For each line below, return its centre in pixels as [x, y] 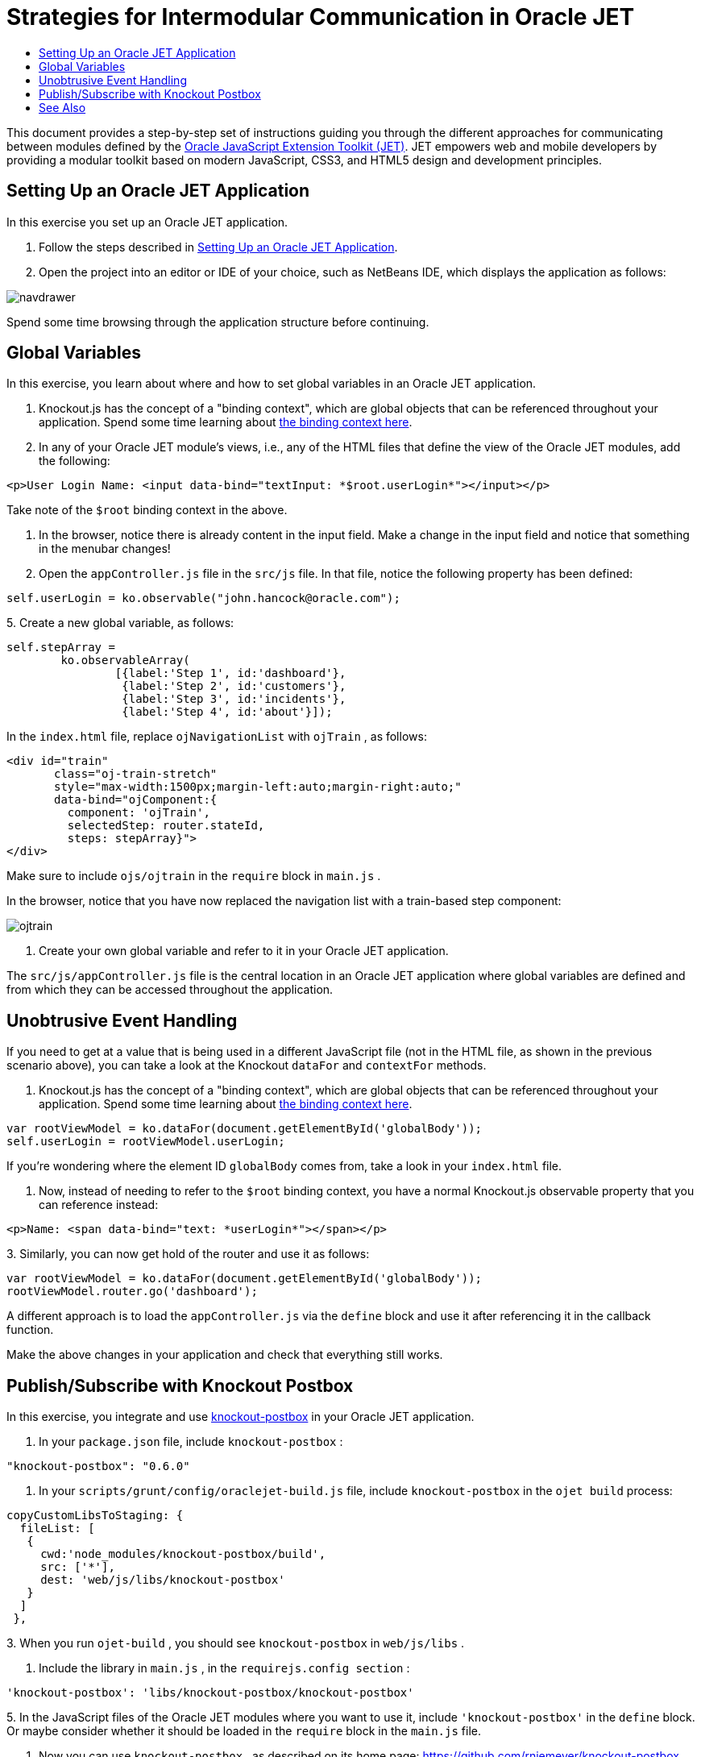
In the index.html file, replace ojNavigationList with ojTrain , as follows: [217, 737]
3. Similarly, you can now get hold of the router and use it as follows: [188, 1254]
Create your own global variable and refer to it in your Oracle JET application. [244, 951]
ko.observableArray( [125, 660]
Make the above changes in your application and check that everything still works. [225, 1355]
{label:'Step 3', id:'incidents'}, [234, 699]
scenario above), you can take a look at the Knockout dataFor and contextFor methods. [247, 1065]
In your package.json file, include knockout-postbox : [191, 1442]
